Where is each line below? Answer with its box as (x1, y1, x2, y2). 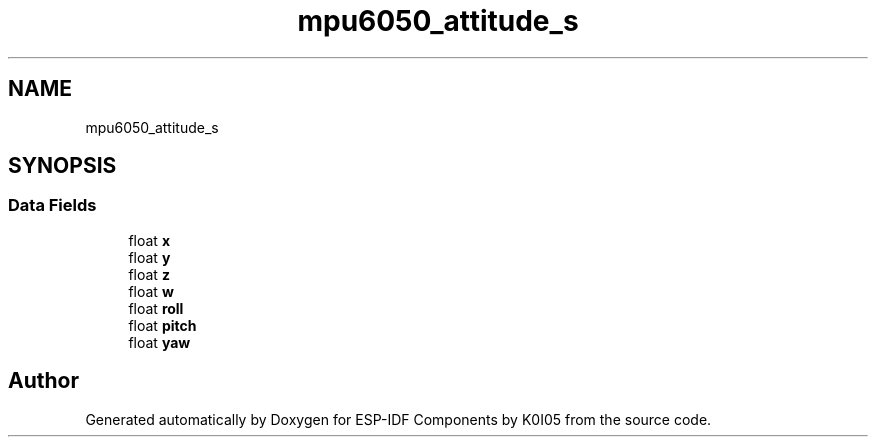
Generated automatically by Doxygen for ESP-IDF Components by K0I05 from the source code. (85, 410, 712, 428)
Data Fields (8, 195, 97, 216)
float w (128, 282, 174, 300)
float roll (128, 299, 184, 317)
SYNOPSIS (8, 153, 117, 179)
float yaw (128, 333, 191, 351)
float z (128, 265, 170, 283)
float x (128, 231, 170, 249)
